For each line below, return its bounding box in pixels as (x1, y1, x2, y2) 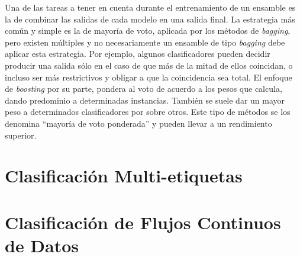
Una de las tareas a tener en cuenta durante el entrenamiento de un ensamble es (5, 1, 296, 13)
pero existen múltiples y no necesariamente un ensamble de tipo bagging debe (5, 36, 285, 48)
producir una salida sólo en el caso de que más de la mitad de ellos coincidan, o (5, 59, 293, 71)
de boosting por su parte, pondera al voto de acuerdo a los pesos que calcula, (5, 82, 282, 95)
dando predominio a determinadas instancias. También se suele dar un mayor (5, 94, 285, 106)
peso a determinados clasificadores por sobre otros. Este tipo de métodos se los (5, 105, 291, 118)
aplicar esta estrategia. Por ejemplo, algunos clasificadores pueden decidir (5, 47, 270, 60)
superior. (5, 128, 37, 141)
